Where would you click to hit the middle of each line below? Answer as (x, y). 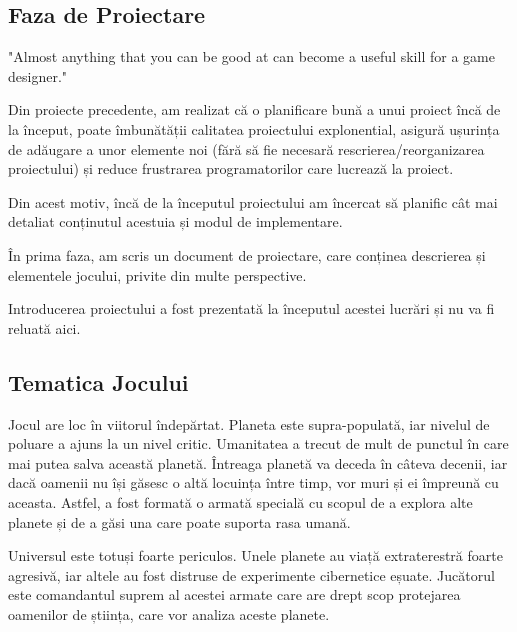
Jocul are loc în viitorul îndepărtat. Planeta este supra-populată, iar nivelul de (249, 423)
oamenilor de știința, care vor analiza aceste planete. (169, 613)
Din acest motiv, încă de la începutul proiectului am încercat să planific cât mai (253, 201)
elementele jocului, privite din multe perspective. (157, 274)
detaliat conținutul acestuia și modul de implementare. (175, 221)
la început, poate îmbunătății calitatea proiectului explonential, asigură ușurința (254, 128)
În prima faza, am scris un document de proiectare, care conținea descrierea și (247, 254)
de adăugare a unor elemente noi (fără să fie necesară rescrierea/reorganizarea (246, 148)
